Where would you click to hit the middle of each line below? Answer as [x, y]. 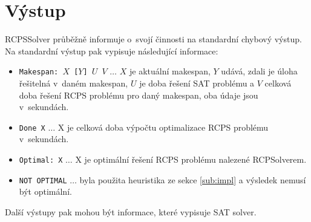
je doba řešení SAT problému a [197, 83]
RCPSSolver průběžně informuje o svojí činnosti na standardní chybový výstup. [153, 39]
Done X [32, 128]
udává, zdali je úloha [259, 71]
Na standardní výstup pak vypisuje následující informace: [112, 51]
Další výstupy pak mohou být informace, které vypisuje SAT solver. [131, 211]
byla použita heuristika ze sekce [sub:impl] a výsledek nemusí [193, 179]
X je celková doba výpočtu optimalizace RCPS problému [163, 127]
